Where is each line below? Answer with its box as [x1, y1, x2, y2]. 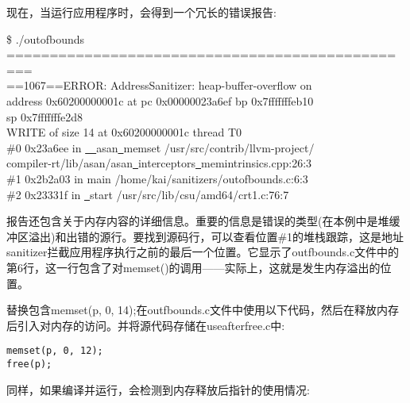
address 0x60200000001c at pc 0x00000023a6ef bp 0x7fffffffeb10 [6, 92, 314, 109]
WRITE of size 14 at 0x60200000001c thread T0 [6, 124, 242, 140]
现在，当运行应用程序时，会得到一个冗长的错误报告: [6, 4, 277, 20]
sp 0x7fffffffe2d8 [6, 108, 83, 125]
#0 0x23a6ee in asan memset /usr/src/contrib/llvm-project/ [6, 139, 315, 155]
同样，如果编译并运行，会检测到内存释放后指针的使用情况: [6, 381, 310, 397]
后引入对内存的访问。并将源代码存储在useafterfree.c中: [6, 317, 285, 333]
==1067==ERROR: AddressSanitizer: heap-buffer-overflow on [6, 77, 312, 94]
